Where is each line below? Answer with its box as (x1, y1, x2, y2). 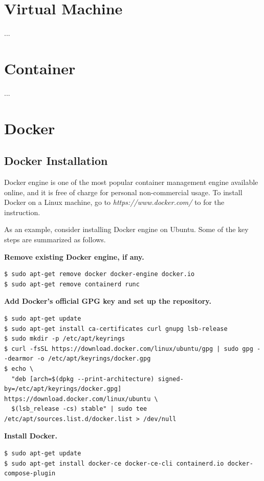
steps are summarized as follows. (4, 234, 106, 244)
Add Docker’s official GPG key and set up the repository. (4, 296, 211, 306)
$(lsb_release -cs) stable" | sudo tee (11, 405, 147, 413)
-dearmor (4, 355, 34, 363)
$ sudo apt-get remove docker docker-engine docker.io (4, 270, 195, 278)
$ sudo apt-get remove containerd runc (4, 280, 140, 288)
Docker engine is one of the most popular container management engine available (4, 177, 258, 187)
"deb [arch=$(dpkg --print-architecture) (11, 375, 155, 383)
